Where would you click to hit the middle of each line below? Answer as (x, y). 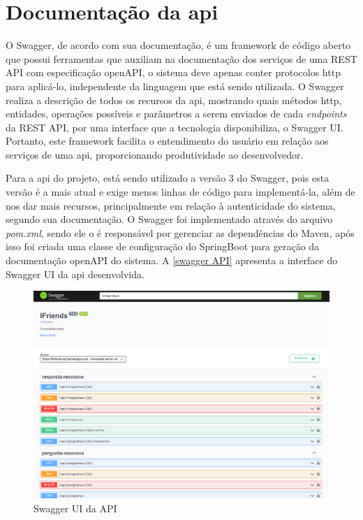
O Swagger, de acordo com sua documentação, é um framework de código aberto (178, 45)
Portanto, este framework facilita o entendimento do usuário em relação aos (167, 141)
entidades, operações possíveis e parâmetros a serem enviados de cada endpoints (176, 114)
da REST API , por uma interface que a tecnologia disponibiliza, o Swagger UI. (175, 127)
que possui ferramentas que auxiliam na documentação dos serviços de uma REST (181, 58)
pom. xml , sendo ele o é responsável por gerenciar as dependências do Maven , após (180, 232)
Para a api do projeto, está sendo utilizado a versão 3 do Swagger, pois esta (168, 178)
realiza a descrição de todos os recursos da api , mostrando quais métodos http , (174, 100)
